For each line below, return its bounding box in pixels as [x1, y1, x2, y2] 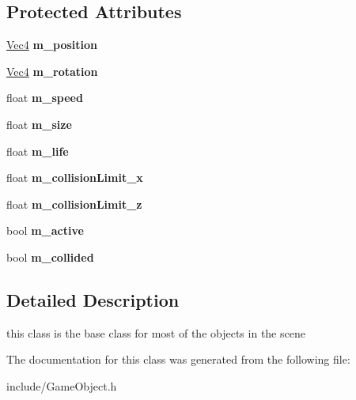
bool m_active [6, 222, 84, 239]
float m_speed [6, 89, 83, 106]
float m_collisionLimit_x [6, 169, 143, 186]
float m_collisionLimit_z [6, 195, 142, 212]
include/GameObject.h [6, 377, 117, 394]
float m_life [6, 142, 69, 159]
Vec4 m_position [6, 36, 98, 53]
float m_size [6, 115, 72, 132]
